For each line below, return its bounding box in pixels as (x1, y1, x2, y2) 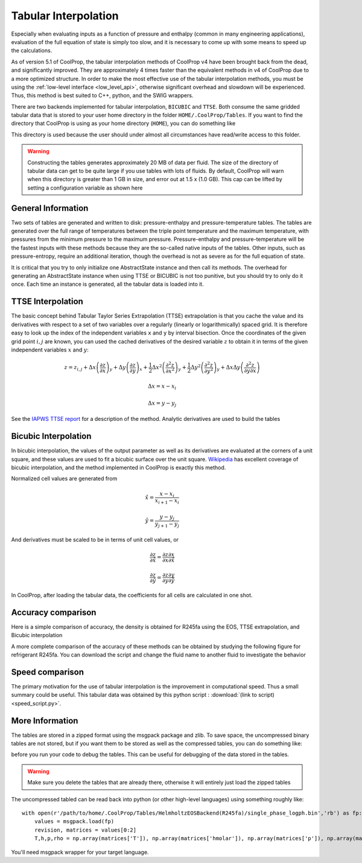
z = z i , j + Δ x (64, 364, 97, 373)
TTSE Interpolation (11, 297, 84, 307)
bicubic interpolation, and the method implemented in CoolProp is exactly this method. (11, 464, 226, 471)
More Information (11, 716, 78, 726)
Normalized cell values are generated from (11, 475, 118, 483)
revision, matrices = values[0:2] (34, 826, 137, 833)
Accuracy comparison (11, 607, 97, 617)
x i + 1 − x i (154, 497, 180, 505)
